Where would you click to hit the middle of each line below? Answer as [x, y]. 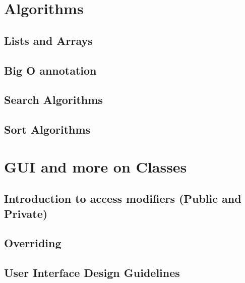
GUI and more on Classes [96, 166]
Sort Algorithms [47, 129]
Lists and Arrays [48, 40]
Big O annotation [50, 70]
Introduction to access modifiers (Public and [123, 199]
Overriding [33, 243]
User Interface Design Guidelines [92, 273]
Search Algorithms [53, 100]
